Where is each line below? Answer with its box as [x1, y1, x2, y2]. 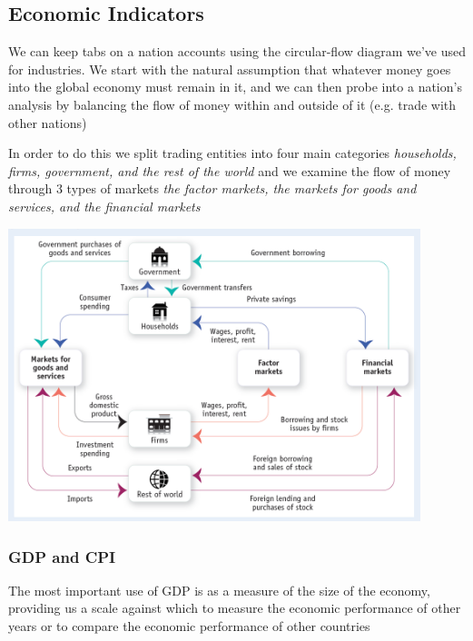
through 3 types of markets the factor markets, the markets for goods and [8, 179, 417, 198]
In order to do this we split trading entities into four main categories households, [8, 143, 457, 163]
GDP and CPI [8, 545, 116, 567]
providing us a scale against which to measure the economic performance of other [8, 598, 461, 617]
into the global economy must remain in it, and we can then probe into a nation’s [8, 77, 462, 96]
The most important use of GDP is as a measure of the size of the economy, [8, 580, 430, 599]
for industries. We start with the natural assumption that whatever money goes [8, 59, 451, 78]
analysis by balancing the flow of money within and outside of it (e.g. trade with [8, 94, 457, 113]
